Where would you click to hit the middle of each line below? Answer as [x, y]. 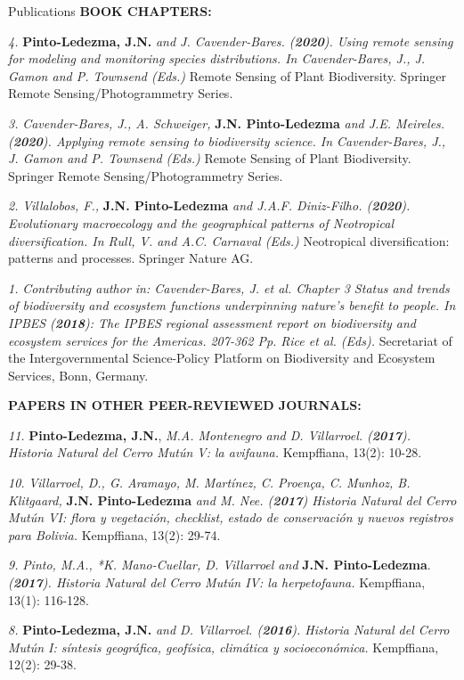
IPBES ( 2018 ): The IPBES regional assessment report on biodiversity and [212, 322]
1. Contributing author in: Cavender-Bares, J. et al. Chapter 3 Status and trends [229, 287]
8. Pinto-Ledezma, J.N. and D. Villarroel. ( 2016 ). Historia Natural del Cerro [229, 630]
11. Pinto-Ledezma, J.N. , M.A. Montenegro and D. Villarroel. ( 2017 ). [209, 434]
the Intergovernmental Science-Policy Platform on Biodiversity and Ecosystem [222, 358]
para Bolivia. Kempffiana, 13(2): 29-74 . [114, 534]
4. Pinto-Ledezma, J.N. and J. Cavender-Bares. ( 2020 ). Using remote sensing [231, 41]
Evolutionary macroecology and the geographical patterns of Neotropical [201, 222]
